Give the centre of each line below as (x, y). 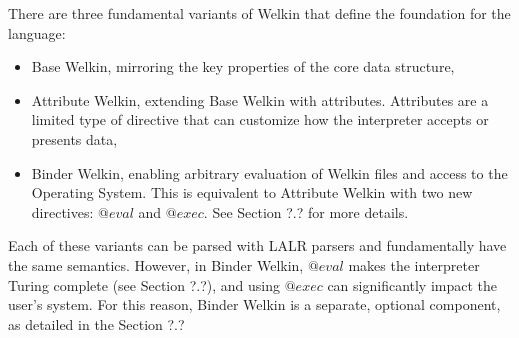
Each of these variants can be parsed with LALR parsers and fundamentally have (257, 245)
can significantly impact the (412, 284)
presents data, (74, 138)
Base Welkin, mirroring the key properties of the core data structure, (243, 66)
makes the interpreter (414, 264)
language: (37, 32)
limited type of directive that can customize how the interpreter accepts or (260, 119)
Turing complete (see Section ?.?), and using (144, 284)
